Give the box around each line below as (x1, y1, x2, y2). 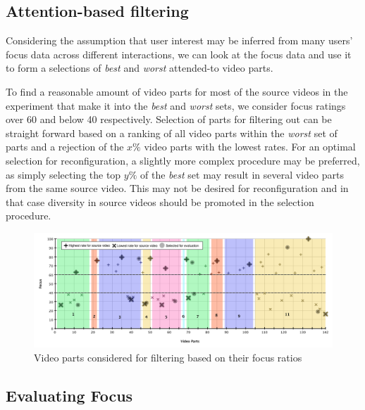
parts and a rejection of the (6, 139, 124, 154)
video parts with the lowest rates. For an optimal (144, 139, 356, 154)
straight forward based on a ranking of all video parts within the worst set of (6, 125, 338, 140)
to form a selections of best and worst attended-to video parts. (6, 60, 273, 75)
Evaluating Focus (6, 385, 133, 406)
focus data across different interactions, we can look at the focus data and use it (6, 46, 352, 61)
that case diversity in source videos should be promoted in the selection (6, 194, 314, 209)
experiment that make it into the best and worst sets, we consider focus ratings (6, 98, 346, 113)
